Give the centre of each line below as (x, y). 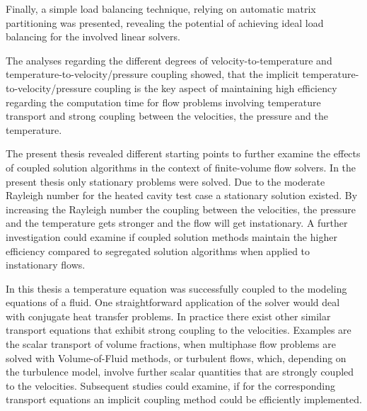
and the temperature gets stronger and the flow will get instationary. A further (177, 223)
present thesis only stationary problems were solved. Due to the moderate (165, 181)
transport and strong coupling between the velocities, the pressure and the (167, 116)
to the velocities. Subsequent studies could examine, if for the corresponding (171, 385)
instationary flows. (46, 265)
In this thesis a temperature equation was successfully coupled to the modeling (176, 288)
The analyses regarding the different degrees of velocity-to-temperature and (169, 60)
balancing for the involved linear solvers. (93, 36)
